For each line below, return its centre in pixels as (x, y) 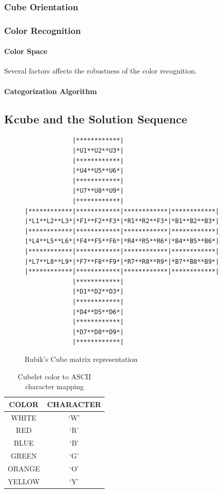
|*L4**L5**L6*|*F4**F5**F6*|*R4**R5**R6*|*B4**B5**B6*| (122, 241)
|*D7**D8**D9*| (98, 332)
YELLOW (24, 481)
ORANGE (24, 468)
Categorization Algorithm (51, 91)
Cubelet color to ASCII (54, 376)
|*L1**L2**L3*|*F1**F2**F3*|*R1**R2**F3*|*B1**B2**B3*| (122, 221)
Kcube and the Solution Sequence (96, 118)
